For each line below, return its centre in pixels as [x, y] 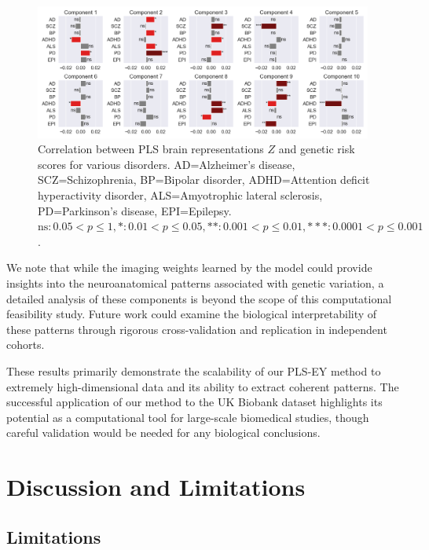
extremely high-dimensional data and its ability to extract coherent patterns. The [203, 386]
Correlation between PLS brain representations [151, 149]
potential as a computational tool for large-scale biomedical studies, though [188, 417]
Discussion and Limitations [156, 487]
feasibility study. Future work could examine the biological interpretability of [192, 314]
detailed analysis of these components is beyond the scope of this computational [199, 298]
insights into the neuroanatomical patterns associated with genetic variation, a [195, 282]
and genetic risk [317, 149]
